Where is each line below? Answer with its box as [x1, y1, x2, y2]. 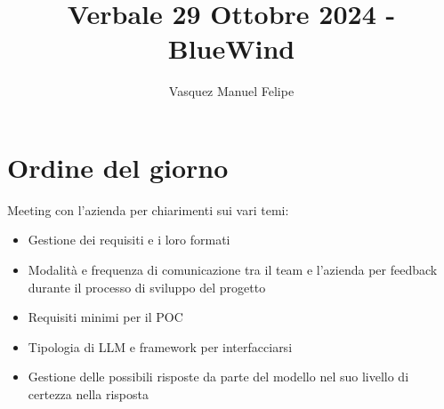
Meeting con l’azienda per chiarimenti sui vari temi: [7, 200, 289, 219]
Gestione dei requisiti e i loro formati [28, 230, 230, 249]
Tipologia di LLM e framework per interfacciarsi [28, 337, 293, 356]
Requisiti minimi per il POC [28, 308, 183, 326]
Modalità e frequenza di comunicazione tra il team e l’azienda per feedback [28, 261, 438, 279]
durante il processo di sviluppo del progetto [28, 277, 266, 296]
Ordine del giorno [7, 148, 229, 185]
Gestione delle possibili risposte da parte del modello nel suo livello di [28, 367, 409, 386]
